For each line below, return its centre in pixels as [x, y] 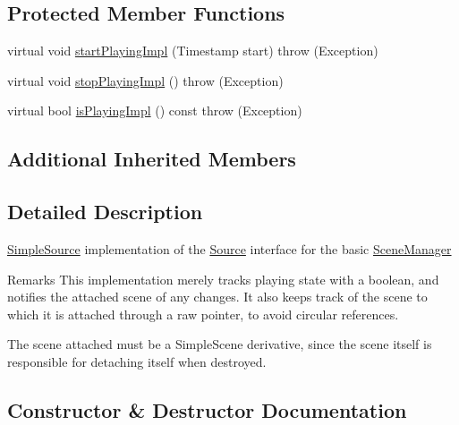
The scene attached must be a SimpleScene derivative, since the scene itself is [220, 344]
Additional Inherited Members [152, 159]
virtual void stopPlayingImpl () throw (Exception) [145, 80]
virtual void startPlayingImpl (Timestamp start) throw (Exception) [193, 51]
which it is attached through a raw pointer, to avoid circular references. [203, 314]
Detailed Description [105, 212]
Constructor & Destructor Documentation [207, 409]
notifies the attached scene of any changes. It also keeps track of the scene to [217, 297]
